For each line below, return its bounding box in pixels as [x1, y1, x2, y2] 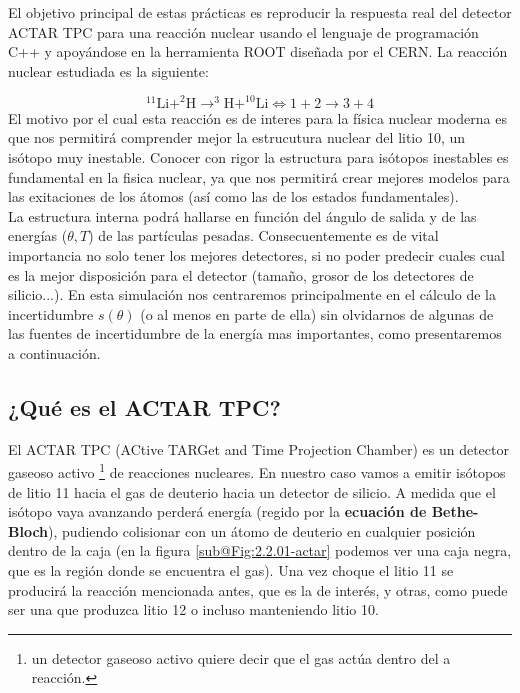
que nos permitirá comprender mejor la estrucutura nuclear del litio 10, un [8, 127, 466, 148]
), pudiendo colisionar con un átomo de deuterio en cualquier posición [48, 520, 476, 541]
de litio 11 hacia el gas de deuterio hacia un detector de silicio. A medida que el [8, 481, 496, 502]
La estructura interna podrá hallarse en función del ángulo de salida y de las [8, 205, 477, 226]
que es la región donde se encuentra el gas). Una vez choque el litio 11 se [8, 560, 454, 581]
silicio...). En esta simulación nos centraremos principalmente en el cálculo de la [8, 284, 496, 305]
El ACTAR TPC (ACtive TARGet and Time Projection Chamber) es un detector [8, 438, 509, 459]
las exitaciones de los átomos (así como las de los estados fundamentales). [8, 186, 459, 207]
